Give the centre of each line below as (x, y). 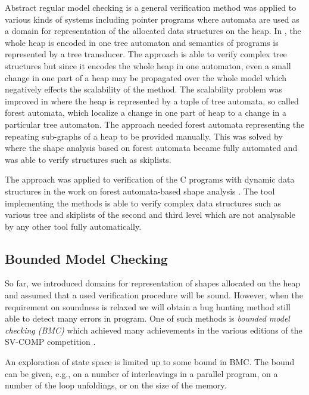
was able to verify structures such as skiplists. (88, 159)
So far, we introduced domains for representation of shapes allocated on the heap (153, 283)
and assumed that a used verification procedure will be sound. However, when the (154, 295)
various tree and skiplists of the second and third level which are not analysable (150, 215)
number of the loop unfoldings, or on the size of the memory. (116, 385)
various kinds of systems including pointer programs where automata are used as (152, 19)
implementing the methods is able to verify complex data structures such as (143, 203)
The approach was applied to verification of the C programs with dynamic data (150, 179)
